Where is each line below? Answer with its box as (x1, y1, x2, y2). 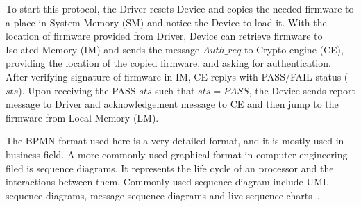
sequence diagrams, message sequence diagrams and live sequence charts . (6, 188, 320, 202)
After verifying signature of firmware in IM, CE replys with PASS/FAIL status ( (6, 69, 349, 83)
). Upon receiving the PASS (18, 83, 136, 97)
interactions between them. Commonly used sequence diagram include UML (6, 174, 329, 189)
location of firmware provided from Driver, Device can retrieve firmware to (6, 28, 323, 43)
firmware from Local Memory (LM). (6, 110, 159, 124)
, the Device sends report (249, 83, 355, 97)
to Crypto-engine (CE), (244, 42, 344, 56)
